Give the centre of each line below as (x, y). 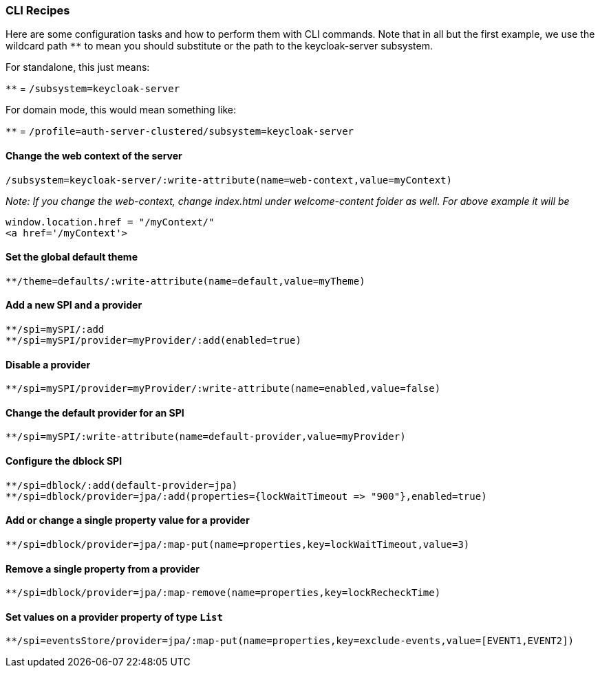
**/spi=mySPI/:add (55, 330)
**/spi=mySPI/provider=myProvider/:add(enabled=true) (153, 341)
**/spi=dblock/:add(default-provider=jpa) (122, 485)
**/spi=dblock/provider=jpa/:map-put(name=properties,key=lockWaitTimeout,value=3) (238, 544)
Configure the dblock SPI (64, 461)
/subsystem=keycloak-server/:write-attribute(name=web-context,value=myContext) (229, 180)
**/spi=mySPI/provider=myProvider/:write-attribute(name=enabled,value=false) (223, 389)
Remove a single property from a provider (103, 569)
